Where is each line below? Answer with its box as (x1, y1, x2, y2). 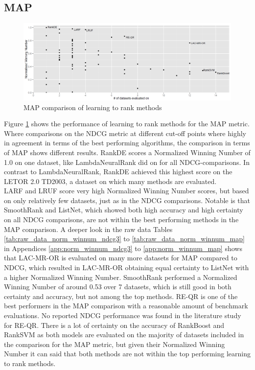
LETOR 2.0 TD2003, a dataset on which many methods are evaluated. (4, 176, 217, 186)
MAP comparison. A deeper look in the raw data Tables (4, 224, 173, 234)
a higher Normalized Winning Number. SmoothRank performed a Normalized (4, 272, 237, 282)
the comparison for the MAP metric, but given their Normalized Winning (4, 339, 225, 349)
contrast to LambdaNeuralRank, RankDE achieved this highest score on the (4, 166, 232, 177)
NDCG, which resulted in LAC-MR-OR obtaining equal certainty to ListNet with (4, 262, 249, 273)
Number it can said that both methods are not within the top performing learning (4, 348, 251, 359)
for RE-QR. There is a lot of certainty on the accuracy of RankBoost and (4, 320, 225, 330)
